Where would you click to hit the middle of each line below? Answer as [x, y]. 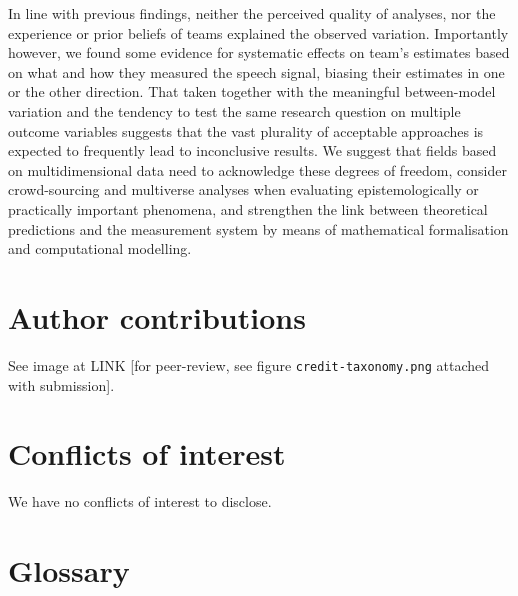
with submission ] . [61, 384]
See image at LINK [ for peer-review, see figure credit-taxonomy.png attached [248, 364]
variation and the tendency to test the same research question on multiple [234, 110]
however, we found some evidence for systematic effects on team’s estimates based [259, 52]
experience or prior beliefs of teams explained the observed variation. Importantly [258, 32]
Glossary [69, 570]
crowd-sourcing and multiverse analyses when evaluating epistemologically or [243, 189]
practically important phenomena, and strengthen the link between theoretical [248, 208]
